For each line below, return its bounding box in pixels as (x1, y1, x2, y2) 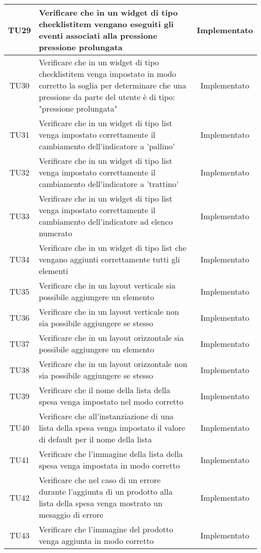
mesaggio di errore (39, 509, 103, 520)
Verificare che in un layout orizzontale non (39, 358, 188, 370)
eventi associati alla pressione (39, 30, 158, 41)
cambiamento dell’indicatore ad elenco (39, 216, 173, 227)
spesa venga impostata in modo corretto (39, 459, 180, 471)
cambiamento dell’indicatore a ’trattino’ (39, 178, 179, 190)
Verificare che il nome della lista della (39, 384, 171, 396)
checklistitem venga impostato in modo (39, 68, 176, 79)
